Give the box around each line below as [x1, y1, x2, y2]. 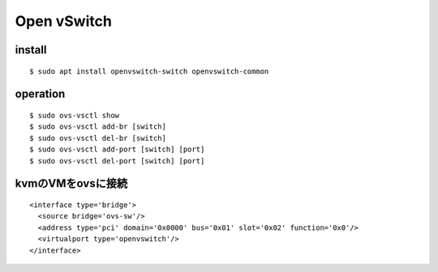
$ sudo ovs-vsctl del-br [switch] [29, 134, 166, 142]
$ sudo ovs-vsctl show [29, 110, 120, 120]
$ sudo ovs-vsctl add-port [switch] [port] [29, 145, 205, 154]
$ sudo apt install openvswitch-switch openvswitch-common [29, 66, 269, 76]
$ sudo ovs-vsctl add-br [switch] [29, 122, 166, 131]
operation [15, 87, 66, 101]
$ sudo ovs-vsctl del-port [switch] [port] [29, 156, 205, 165]
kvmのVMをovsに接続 [15, 176, 128, 190]
